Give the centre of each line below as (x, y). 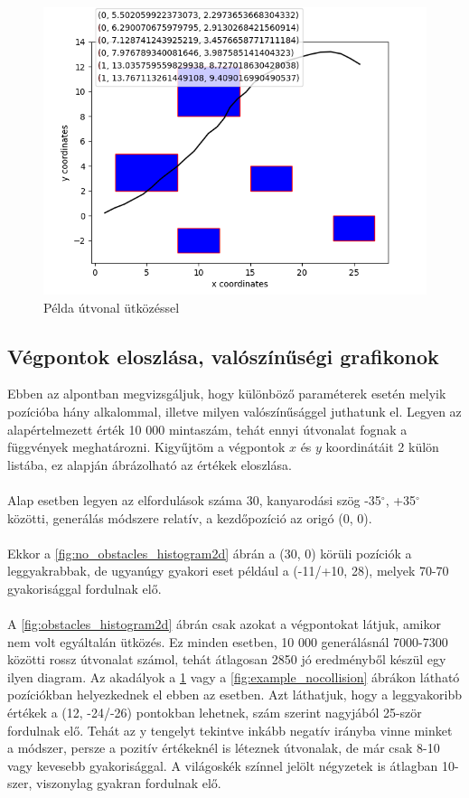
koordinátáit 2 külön (382, 447)
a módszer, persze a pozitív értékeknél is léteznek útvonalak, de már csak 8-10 (224, 748)
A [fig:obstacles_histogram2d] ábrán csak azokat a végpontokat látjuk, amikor (224, 624)
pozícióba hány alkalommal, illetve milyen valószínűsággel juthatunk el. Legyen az (234, 411)
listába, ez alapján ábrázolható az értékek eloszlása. (150, 464)
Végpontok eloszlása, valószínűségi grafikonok (223, 356)
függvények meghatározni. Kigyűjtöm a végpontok (146, 447)
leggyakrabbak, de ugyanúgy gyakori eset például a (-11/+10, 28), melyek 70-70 (228, 571)
